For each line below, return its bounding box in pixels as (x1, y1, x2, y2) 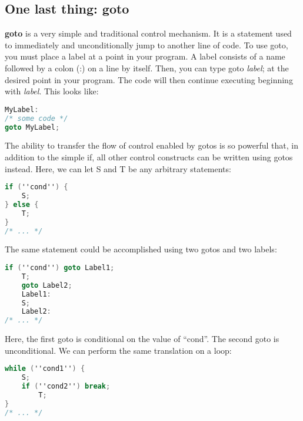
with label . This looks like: (5, 85, 99, 97)
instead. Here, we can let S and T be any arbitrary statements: (5, 162, 231, 175)
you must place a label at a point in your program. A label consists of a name (5, 50, 285, 63)
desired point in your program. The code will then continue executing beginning (5, 73, 293, 85)
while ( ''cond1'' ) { (5, 364, 85, 373)
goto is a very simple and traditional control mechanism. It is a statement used (5, 27, 292, 40)
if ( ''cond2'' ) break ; (21, 382, 111, 391)
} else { (5, 200, 39, 209)
